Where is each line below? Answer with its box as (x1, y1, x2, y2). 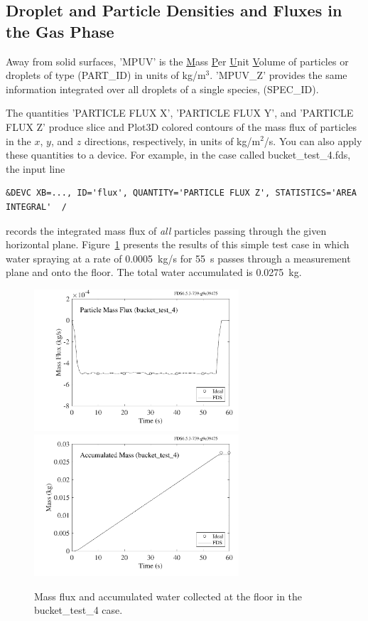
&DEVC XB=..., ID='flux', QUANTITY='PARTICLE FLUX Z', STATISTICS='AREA (6, 188, 357, 198)
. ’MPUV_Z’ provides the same (210, 68, 347, 83)
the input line (6, 161, 65, 176)
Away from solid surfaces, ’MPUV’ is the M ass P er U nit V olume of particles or (6, 53, 349, 68)
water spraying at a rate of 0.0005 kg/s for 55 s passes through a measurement (6, 250, 351, 265)
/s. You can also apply (264, 133, 362, 148)
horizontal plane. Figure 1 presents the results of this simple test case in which (6, 237, 350, 252)
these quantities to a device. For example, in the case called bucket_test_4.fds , (6, 147, 351, 162)
